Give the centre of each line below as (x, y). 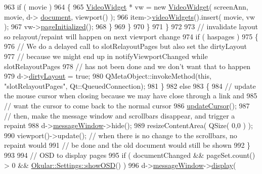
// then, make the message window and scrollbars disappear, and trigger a (120, 115)
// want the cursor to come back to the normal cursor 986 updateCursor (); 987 (127, 105)
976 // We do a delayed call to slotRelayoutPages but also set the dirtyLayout (126, 46)
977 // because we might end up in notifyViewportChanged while (106, 56)
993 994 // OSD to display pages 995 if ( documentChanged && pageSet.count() (130, 155)
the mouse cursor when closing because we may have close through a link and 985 (131, 96)
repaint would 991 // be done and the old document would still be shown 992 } (127, 145)
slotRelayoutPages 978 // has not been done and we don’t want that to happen (127, 66)
